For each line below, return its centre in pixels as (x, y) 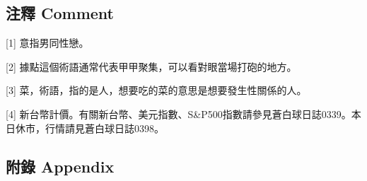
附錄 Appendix (60, 166)
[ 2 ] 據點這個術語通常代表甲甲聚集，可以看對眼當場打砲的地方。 (151, 66)
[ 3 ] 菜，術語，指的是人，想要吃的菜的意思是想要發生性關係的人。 (156, 90)
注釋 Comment (60, 13)
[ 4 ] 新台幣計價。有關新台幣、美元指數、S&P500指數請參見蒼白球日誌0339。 (179, 113)
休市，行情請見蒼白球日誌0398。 (89, 128)
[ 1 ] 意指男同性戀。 (47, 43)
